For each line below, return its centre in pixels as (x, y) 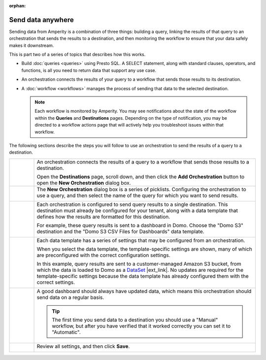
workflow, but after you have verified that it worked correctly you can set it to (141, 326)
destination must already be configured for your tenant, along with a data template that (137, 210)
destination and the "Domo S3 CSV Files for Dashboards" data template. (120, 231)
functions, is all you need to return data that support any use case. (89, 70)
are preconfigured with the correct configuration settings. (103, 255)
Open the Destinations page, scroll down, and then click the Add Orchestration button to (141, 176)
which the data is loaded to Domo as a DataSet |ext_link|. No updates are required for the (140, 270)
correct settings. (56, 282)
